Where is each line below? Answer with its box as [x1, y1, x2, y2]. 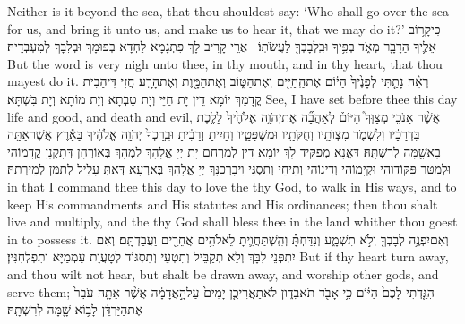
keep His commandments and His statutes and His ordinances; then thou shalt [7, 194, 438, 213]
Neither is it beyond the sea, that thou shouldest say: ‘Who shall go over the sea [7, 2, 449, 20]
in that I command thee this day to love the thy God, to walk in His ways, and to [7, 176, 457, 195]
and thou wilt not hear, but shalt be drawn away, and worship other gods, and [7, 264, 439, 283]
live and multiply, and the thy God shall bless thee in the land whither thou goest [7, 212, 458, 231]
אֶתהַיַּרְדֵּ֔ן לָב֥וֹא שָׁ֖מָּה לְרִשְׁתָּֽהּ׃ [7, 300, 143, 319]
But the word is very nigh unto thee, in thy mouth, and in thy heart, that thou [7, 54, 443, 72]
